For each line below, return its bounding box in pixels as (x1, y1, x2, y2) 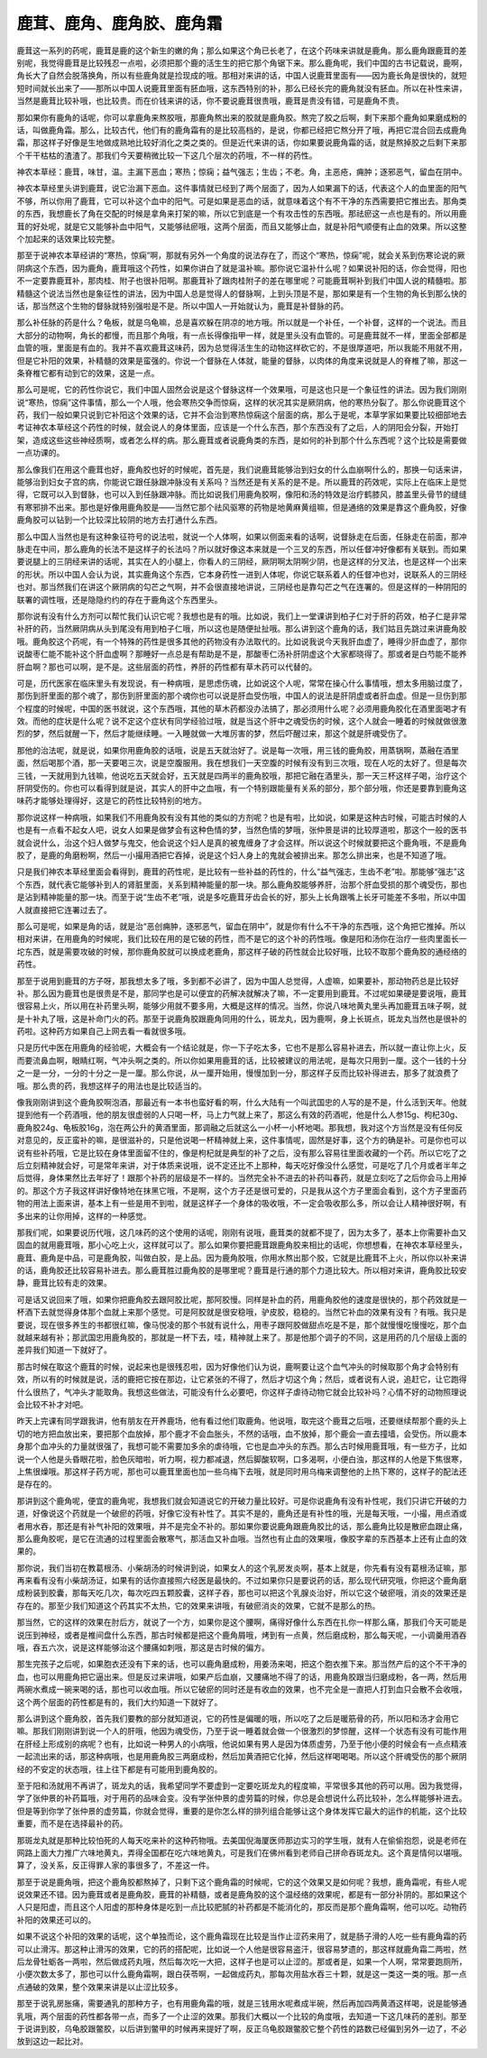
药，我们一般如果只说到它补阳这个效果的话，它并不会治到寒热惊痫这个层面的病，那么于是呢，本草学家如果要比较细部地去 (16, 410, 467, 420)
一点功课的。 (16, 448, 65, 458)
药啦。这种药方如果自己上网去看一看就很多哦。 (16, 1026, 191, 1037)
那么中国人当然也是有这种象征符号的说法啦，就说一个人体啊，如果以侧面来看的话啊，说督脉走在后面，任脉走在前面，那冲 (16, 531, 467, 541)
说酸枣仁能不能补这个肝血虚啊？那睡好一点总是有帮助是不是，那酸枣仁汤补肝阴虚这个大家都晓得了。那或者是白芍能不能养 (16, 649, 467, 660)
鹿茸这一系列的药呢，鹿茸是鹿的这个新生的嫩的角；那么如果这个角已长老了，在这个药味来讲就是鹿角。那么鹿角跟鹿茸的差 (16, 45, 467, 56)
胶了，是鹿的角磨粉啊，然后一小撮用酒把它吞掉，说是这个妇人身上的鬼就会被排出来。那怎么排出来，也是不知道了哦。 (16, 849, 451, 861)
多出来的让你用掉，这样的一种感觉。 (16, 1210, 152, 1222)
